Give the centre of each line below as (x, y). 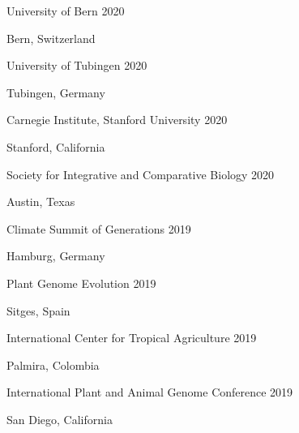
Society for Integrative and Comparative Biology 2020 (141, 174)
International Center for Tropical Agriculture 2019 (132, 338)
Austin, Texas (41, 201)
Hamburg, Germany (56, 256)
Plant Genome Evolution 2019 (81, 283)
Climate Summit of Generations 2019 (99, 228)
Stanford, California (56, 146)
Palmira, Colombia (53, 364)
